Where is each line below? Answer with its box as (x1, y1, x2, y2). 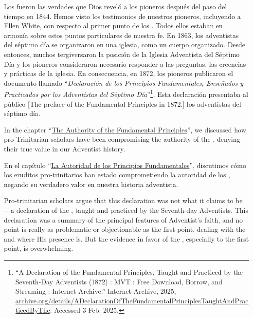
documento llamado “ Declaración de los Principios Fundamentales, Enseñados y (4, 77, 244, 88)
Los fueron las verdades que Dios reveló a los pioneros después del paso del (4, 1, 227, 11)
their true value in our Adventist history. (4, 143, 126, 153)
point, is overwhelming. (4, 243, 73, 253)
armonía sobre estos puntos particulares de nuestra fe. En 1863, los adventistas (4, 30, 239, 40)
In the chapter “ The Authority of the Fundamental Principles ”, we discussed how (4, 124, 246, 134)
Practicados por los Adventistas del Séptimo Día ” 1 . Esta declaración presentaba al (4, 88, 248, 99)
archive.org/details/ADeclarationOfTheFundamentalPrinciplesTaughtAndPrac (15, 295, 249, 305)
